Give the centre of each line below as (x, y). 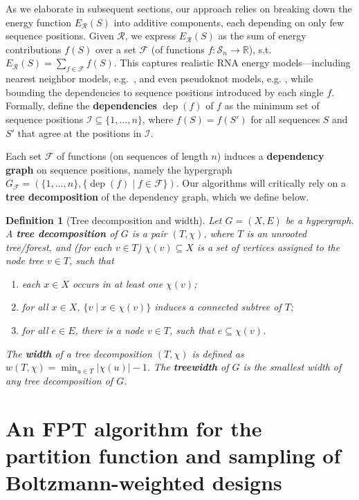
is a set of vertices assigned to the (268, 247)
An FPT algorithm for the (134, 428)
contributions (34, 49)
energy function (38, 22)
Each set (24, 156)
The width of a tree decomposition (79, 353)
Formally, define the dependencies (81, 105)
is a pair (149, 233)
